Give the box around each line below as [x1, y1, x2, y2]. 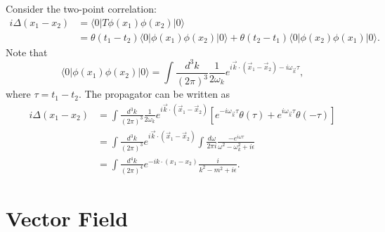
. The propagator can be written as [78, 86, 230, 101]
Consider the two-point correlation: [6, 1, 157, 15]
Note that [6, 44, 48, 59]
